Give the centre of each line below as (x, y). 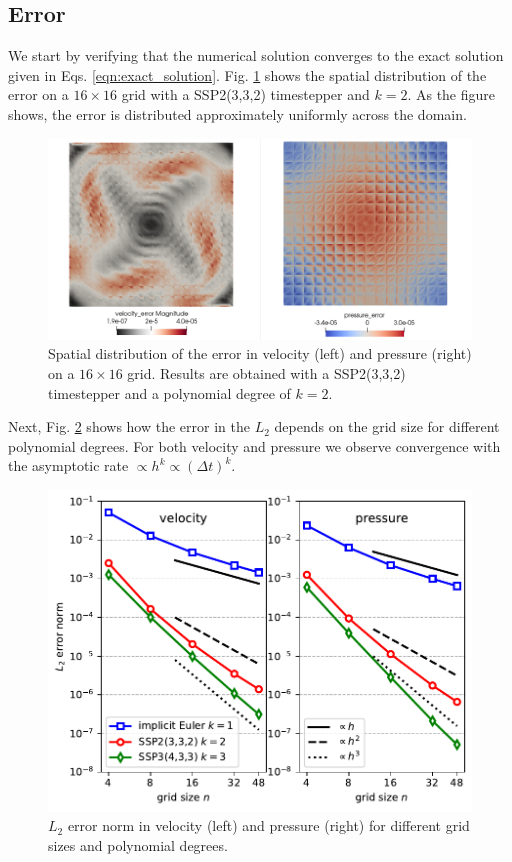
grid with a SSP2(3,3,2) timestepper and (245, 94)
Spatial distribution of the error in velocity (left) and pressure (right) (260, 353)
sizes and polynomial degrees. (138, 845)
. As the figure (451, 94)
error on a (38, 94)
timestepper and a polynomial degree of (169, 392)
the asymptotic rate (68, 465)
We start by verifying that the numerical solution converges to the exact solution (256, 55)
